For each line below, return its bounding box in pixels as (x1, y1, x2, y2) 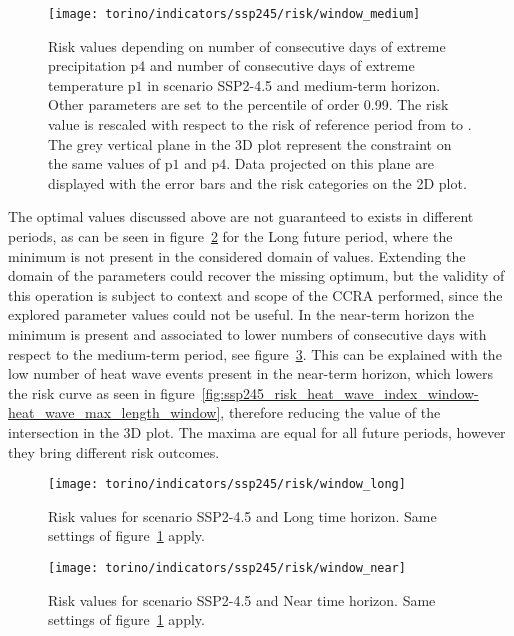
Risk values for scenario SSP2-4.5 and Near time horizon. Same (48, 589, 436, 610)
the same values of (48, 153, 161, 174)
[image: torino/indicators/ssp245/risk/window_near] (48, 560, 406, 575)
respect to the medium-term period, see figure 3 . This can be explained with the (8, 343, 502, 364)
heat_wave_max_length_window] (8, 402, 221, 423)
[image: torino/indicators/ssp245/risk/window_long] (48, 477, 406, 492)
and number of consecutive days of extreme (149, 55, 415, 76)
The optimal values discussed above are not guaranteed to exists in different (8, 206, 474, 227)
